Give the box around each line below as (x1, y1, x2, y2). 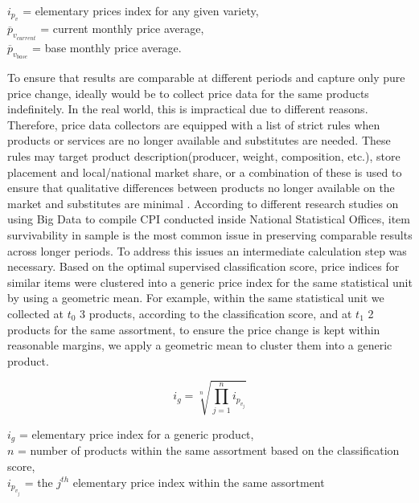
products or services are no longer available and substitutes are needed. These (7, 132, 391, 149)
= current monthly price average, (40, 20, 204, 37)
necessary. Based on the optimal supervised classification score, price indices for (7, 258, 400, 275)
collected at (7, 305, 64, 321)
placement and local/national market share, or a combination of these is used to (7, 163, 402, 180)
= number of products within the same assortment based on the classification (18, 442, 400, 459)
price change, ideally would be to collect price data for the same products (7, 84, 369, 101)
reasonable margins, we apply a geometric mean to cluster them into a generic (7, 337, 392, 354)
